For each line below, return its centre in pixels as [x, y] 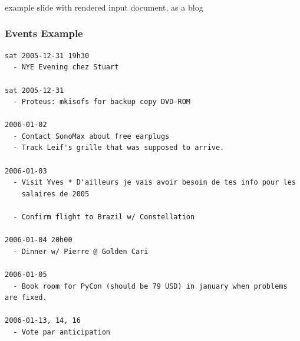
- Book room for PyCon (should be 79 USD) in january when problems [150, 286]
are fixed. [26, 298]
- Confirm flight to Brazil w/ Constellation [104, 217]
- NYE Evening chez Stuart [66, 67]
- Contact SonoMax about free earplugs [91, 136]
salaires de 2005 [55, 194]
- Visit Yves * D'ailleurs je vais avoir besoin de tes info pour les [154, 183]
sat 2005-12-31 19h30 [47, 56]
